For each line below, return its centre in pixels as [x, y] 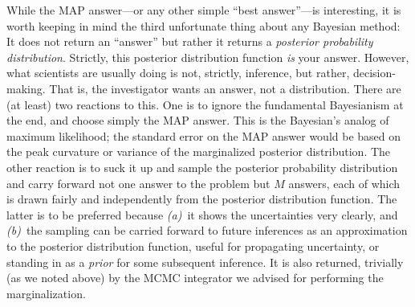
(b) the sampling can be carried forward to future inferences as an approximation [207, 230]
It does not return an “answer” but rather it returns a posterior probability [190, 41]
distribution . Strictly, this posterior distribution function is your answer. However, [208, 57]
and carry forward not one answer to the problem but [138, 183]
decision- [374, 73]
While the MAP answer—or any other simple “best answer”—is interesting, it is [204, 10]
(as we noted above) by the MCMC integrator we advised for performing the [195, 278]
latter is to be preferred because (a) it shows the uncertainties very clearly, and [202, 214]
